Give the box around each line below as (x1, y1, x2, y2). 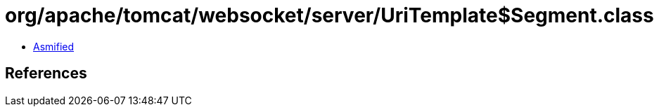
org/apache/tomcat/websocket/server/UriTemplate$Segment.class (5, 3, 654, 27)
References (5, 64, 87, 83)
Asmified (33, 40, 75, 52)
